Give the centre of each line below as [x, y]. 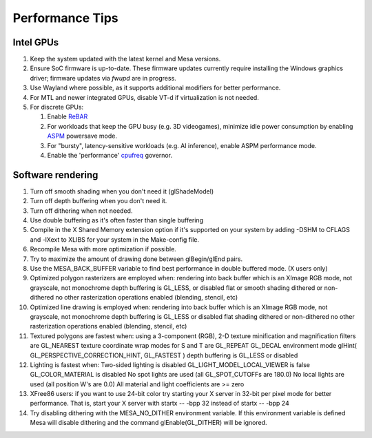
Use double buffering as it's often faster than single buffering [116, 220]
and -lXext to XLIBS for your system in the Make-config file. [115, 239]
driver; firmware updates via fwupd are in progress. [103, 78]
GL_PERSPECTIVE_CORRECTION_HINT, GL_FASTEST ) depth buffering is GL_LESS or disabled [164, 355]
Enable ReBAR [68, 116]
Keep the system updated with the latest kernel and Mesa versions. [125, 59]
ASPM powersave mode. [82, 136]
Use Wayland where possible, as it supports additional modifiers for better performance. [155, 88]
